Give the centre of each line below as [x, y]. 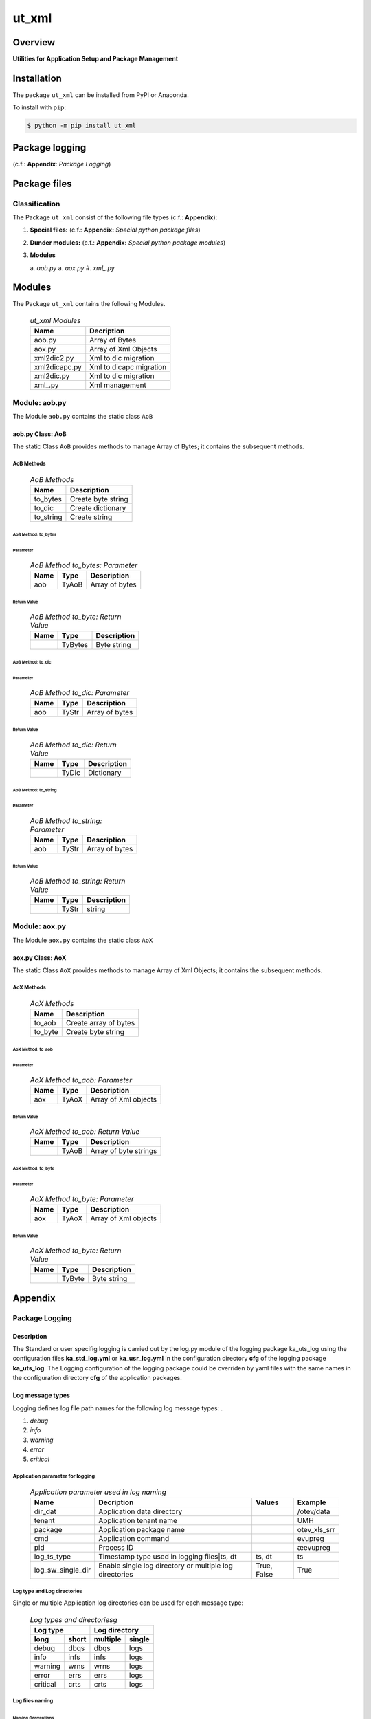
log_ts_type [53, 1557]
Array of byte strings [124, 1151]
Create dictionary [98, 508]
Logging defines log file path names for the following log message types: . [118, 1408]
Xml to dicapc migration [128, 367]
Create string [91, 517]
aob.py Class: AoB [40, 434]
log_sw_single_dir [62, 1570]
